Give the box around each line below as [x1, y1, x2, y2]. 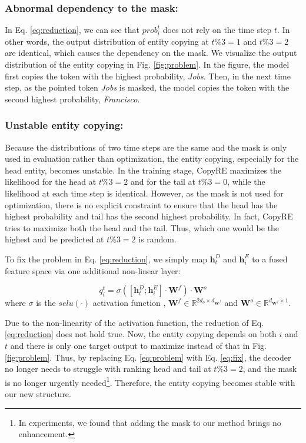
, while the [227, 175, 265, 188]
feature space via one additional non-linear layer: [5, 264, 181, 277]
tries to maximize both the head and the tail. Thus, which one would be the [5, 221, 280, 234]
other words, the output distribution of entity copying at [5, 35, 209, 47]
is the [36, 297, 56, 309]
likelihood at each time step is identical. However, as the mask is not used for [5, 186, 284, 199]
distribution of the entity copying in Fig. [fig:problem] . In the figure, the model [5, 58, 290, 70]
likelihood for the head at [5, 175, 97, 188]
